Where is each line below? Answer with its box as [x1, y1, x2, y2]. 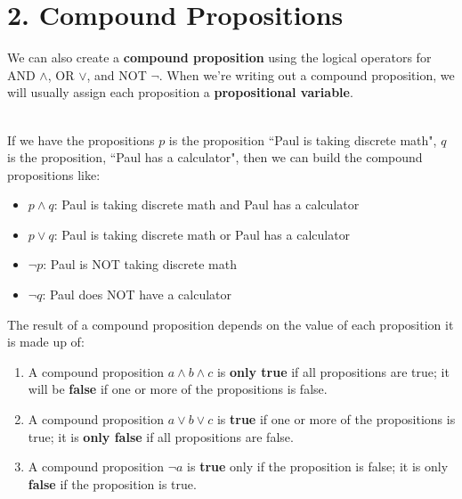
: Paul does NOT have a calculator [42, 285, 232, 304]
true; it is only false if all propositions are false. [28, 427, 294, 446]
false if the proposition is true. [28, 474, 197, 493]
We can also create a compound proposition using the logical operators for [7, 48, 432, 67]
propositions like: [7, 165, 101, 184]
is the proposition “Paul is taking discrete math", [168, 130, 437, 149]
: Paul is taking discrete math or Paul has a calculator [53, 225, 351, 243]
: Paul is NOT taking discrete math [43, 255, 237, 274]
